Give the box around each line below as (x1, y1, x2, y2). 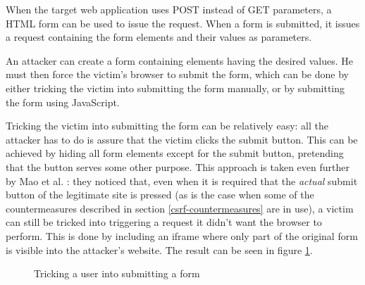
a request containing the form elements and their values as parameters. (6, 30, 312, 44)
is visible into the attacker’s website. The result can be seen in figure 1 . (6, 242, 313, 257)
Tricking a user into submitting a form (34, 266, 200, 281)
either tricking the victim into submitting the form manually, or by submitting (6, 80, 345, 95)
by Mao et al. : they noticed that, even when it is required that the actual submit (6, 173, 358, 188)
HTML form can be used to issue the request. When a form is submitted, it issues (6, 15, 360, 30)
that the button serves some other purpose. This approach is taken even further (6, 159, 349, 174)
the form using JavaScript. (6, 94, 120, 109)
